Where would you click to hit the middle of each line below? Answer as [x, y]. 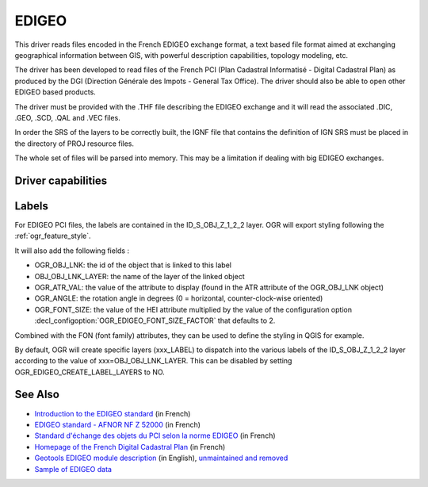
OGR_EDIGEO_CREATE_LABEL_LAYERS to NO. [90, 372]
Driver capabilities [61, 180]
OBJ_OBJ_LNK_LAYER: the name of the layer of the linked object [139, 276]
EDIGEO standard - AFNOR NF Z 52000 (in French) [118, 424]
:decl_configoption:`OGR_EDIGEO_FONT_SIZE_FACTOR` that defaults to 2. [155, 320]
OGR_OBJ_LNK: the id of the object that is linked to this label [133, 265]
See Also [37, 395]
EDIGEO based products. [55, 92]
